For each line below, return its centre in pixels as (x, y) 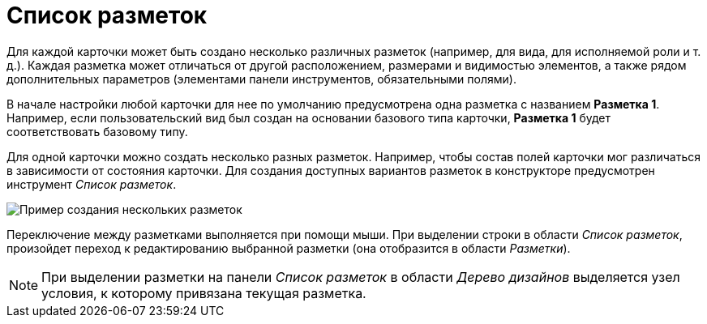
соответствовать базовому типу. (97, 131)
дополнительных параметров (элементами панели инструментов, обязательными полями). (261, 79)
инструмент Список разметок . (92, 184)
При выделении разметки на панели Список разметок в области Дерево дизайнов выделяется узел (361, 277)
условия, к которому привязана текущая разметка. (204, 293)
